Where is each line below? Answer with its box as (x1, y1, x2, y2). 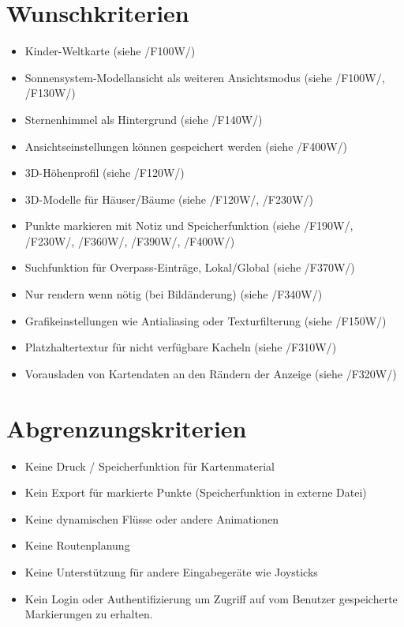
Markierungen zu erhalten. (24, 606, 153, 622)
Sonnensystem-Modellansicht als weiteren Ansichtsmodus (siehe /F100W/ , (24, 69, 385, 85)
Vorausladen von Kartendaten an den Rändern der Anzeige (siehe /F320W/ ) (24, 365, 397, 381)
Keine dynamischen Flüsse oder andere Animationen (24, 510, 279, 527)
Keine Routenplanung (24, 537, 130, 554)
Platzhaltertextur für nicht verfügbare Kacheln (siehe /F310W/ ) (24, 339, 337, 355)
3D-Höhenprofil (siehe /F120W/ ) (24, 164, 185, 181)
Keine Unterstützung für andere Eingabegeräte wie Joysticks (24, 563, 318, 580)
